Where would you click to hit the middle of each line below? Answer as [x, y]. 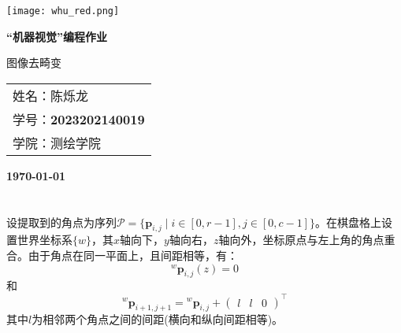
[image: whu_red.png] [63, 11]
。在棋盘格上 [349, 222]
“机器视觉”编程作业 [57, 36]
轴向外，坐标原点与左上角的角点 [301, 240]
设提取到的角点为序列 [61, 222]
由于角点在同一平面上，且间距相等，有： [133, 255]
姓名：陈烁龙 [51, 95]
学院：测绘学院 [57, 142]
